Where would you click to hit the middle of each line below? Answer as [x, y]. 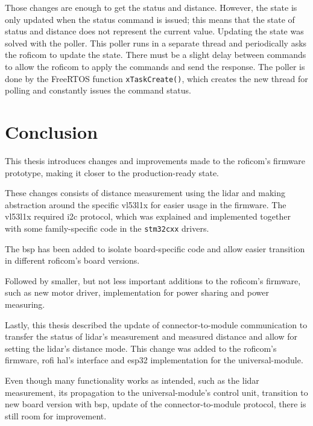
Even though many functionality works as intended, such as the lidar [132, 380]
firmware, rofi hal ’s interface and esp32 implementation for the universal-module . [154, 360]
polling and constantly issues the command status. [98, 90]
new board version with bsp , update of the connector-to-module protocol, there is [156, 404]
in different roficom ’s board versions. [72, 260]
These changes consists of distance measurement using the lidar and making [145, 193]
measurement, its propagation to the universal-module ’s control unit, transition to [156, 392]
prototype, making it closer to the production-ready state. [112, 172]
